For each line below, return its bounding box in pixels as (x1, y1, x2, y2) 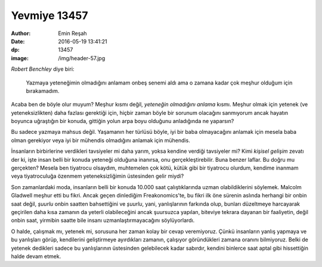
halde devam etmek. (11, 253, 61, 260)
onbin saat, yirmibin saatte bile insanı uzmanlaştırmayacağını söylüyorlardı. (11, 217, 195, 224)
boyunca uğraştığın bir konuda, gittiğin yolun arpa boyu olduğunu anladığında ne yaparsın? (11, 118, 234, 125)
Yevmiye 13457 (11, 9, 88, 22)
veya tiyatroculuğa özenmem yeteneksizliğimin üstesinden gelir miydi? (11, 172, 184, 180)
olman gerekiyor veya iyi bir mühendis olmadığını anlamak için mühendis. (11, 137, 190, 144)
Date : (11, 37, 25, 45)
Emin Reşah (58, 30, 87, 37)
